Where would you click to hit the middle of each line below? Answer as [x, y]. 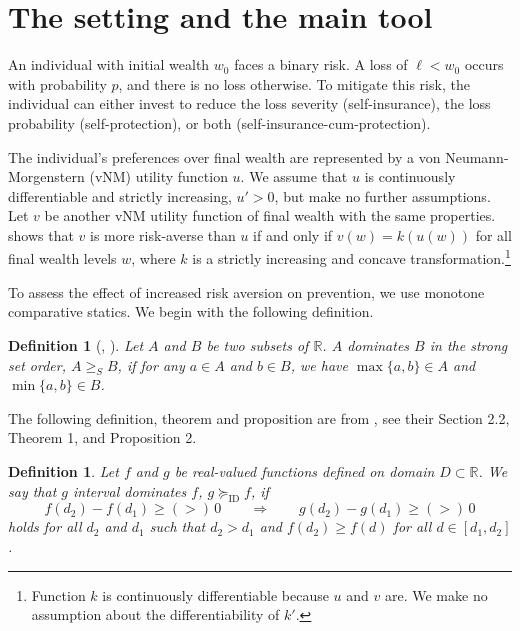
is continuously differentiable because [215, 594]
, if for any [151, 364]
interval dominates [130, 490]
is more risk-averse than [163, 234]
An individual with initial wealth [109, 64]
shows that [41, 234]
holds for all [45, 526]
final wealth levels [62, 258]
